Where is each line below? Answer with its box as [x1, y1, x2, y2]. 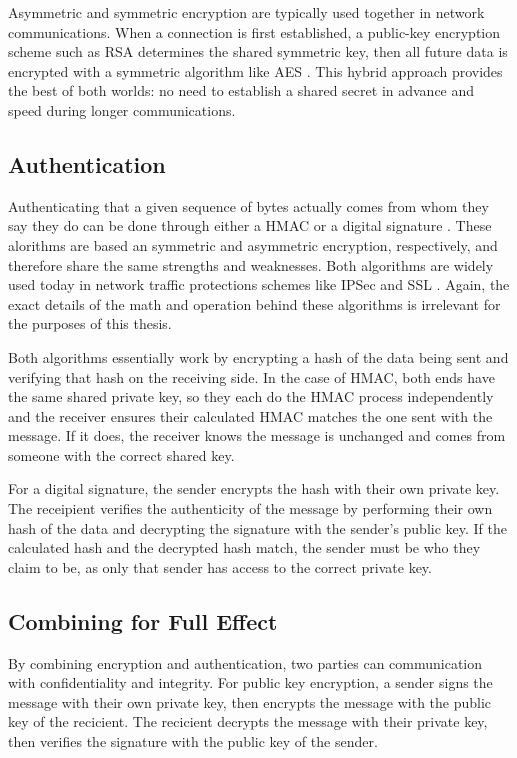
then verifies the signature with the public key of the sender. [8, 731, 378, 752]
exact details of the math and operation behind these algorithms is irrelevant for [8, 293, 501, 314]
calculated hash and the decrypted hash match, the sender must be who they [8, 537, 481, 558]
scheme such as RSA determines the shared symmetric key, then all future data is [8, 41, 508, 62]
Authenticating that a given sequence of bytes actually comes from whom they [8, 195, 489, 216]
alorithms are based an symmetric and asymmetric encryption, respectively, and [8, 234, 498, 255]
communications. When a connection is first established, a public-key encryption [8, 21, 501, 42]
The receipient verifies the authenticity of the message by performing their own [8, 498, 493, 519]
